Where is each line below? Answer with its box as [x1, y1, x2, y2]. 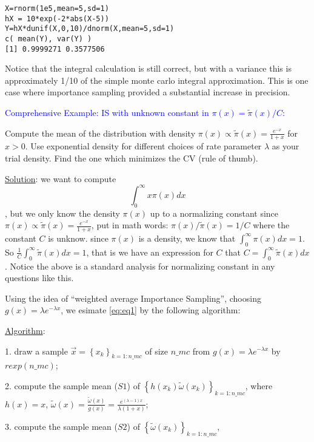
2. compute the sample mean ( [5, 379, 118, 392]
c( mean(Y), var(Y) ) [5, 34, 92, 43]
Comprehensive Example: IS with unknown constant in [5, 106, 209, 119]
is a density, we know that [138, 231, 236, 244]
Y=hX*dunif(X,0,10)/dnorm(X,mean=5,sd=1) [5, 24, 175, 33]
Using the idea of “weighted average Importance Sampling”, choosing [5, 291, 261, 304]
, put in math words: [91, 219, 169, 231]
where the [253, 219, 290, 231]
